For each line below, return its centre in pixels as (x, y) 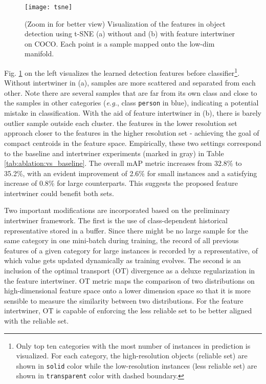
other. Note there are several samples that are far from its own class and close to (131, 92)
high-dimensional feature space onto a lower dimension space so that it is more (127, 291)
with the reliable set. (37, 321)
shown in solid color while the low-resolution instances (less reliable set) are (137, 365)
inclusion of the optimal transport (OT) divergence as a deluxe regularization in (130, 271)
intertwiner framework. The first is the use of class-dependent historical (116, 220)
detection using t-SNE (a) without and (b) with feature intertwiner (130, 34)
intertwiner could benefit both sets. (59, 193)
